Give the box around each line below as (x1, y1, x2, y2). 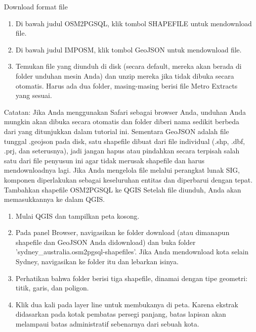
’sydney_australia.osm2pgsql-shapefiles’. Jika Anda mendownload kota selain (15, 246, 249, 257)
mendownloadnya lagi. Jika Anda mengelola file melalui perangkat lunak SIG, (4, 165, 240, 175)
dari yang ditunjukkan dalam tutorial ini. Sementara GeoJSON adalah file (4, 126, 229, 136)
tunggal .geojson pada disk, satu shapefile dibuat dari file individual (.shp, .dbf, (4, 136, 245, 146)
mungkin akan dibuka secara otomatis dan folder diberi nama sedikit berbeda (4, 116, 240, 127)
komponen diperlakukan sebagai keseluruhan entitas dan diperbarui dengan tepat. (4, 174, 253, 185)
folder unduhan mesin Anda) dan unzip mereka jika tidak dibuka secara (15, 70, 234, 81)
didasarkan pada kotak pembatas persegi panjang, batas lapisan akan (15, 309, 226, 319)
